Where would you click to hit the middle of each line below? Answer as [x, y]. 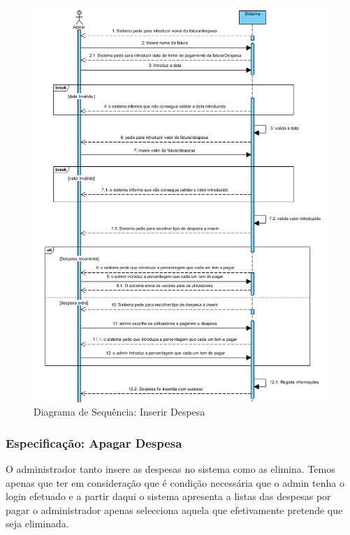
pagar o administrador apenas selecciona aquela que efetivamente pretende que [174, 510]
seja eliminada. [37, 523]
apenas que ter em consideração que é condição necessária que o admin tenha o [175, 482]
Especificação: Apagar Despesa [94, 442]
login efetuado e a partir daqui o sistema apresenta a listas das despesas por [168, 496]
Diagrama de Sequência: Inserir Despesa [119, 412]
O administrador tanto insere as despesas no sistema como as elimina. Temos [170, 468]
